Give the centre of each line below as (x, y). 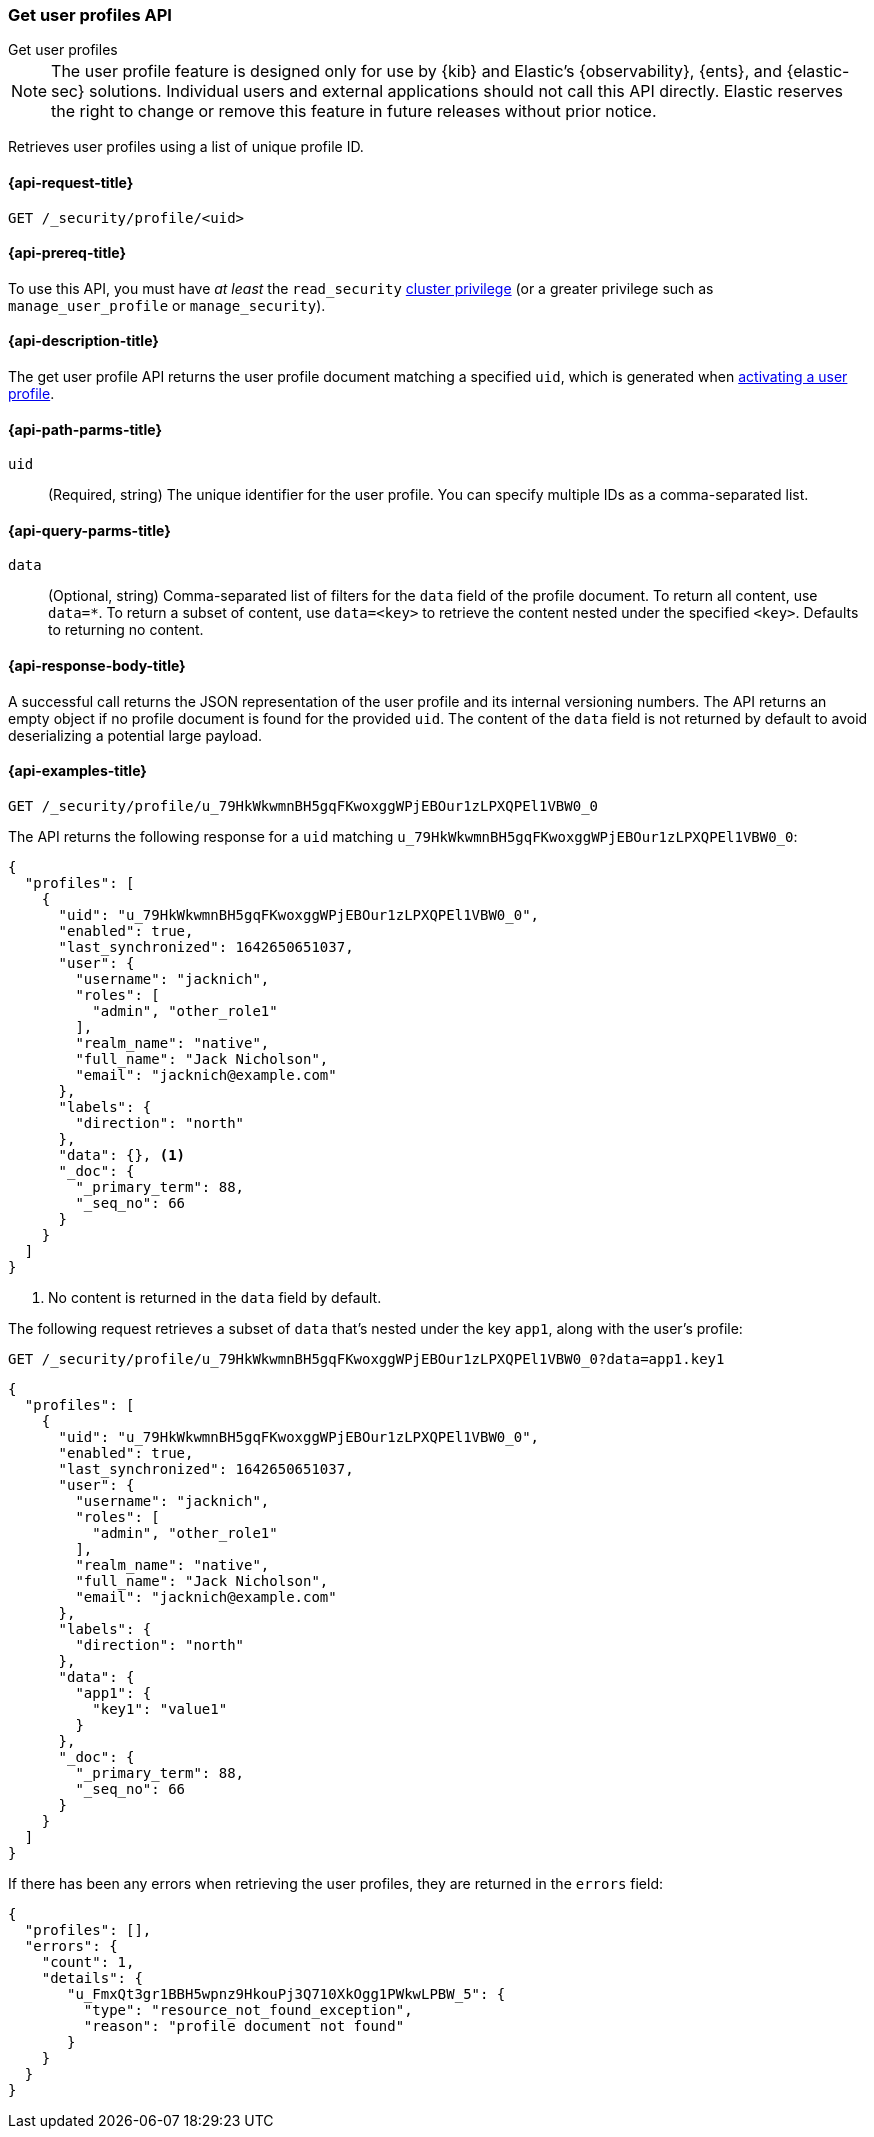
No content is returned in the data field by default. (215, 1297)
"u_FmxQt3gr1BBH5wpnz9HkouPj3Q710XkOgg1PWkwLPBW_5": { (286, 1993)
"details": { (92, 1977)
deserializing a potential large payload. (135, 735)
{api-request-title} (71, 182)
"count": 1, (88, 1961)
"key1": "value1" (160, 1708)
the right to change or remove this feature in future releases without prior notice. (354, 111)
